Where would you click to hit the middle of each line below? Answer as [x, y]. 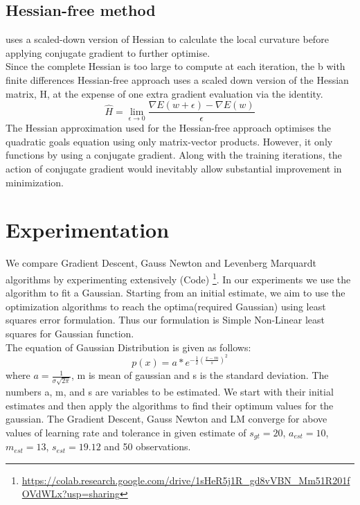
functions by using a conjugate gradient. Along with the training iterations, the [174, 155]
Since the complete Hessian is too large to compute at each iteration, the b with [175, 66]
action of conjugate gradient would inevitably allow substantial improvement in [174, 169]
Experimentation [88, 230]
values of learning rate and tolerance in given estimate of [126, 432]
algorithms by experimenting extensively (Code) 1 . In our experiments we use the [178, 278]
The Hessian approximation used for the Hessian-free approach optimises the [169, 128]
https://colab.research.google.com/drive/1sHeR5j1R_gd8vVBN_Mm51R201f [186, 480]
